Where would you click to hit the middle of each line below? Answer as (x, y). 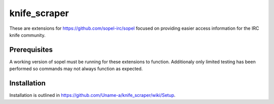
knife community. (27, 35)
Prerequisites (31, 50)
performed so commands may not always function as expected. (76, 69)
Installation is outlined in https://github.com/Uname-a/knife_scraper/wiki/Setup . (93, 95)
